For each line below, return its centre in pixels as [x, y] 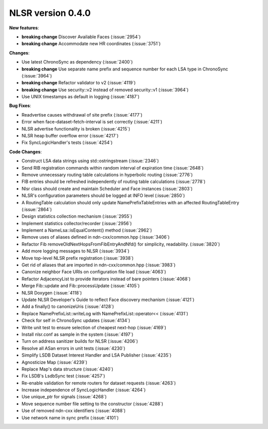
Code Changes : [26, 152]
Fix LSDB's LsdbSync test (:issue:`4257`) [63, 376]
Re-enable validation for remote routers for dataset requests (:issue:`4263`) [99, 383]
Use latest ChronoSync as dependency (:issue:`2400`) [77, 62]
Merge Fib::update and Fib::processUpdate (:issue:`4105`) [81, 286]
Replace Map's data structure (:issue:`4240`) [67, 369]
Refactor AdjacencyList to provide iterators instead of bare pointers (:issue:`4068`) [106, 279]
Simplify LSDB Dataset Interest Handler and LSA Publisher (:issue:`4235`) [97, 355]
